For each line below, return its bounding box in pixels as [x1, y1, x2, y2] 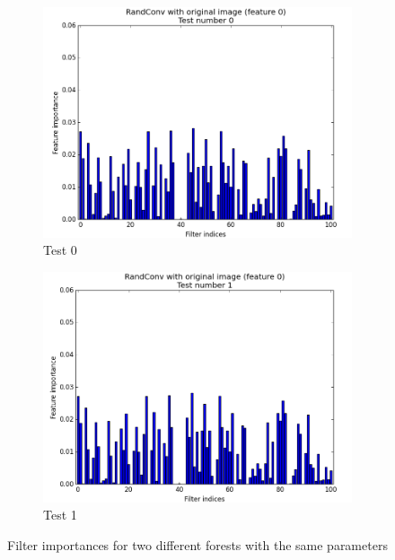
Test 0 [43, 241, 77, 259]
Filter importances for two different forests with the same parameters [7, 535, 388, 554]
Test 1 [43, 505, 77, 524]
